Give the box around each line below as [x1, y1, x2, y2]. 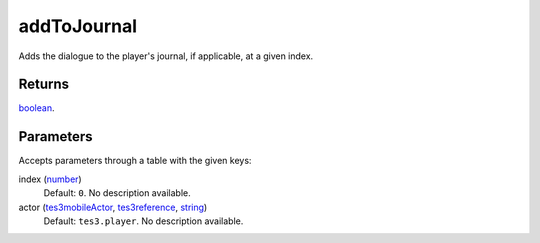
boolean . [18, 102, 55, 114]
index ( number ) [18, 173, 82, 185]
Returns [18, 76, 70, 93]
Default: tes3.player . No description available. [43, 215, 244, 227]
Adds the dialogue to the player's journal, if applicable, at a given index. [18, 50, 314, 62]
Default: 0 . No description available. [43, 187, 191, 199]
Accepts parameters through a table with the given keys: [18, 155, 252, 167]
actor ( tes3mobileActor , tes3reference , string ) [18, 201, 208, 213]
